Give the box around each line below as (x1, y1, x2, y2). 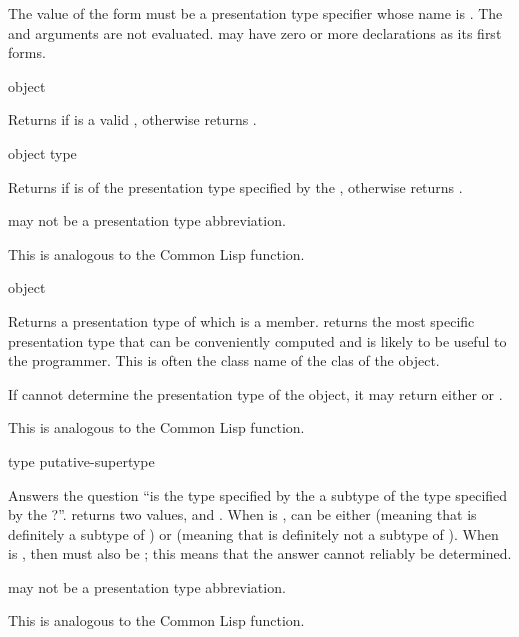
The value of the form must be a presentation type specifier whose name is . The (8, 3, 503, 23)
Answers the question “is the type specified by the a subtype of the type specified (8, 484, 508, 505)
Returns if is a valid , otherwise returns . (8, 109, 257, 130)
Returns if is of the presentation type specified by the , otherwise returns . (8, 176, 463, 197)
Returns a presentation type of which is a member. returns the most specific (8, 310, 475, 331)
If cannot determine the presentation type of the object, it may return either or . (8, 383, 503, 404)
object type (8, 142, 77, 163)
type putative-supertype (8, 450, 155, 471)
